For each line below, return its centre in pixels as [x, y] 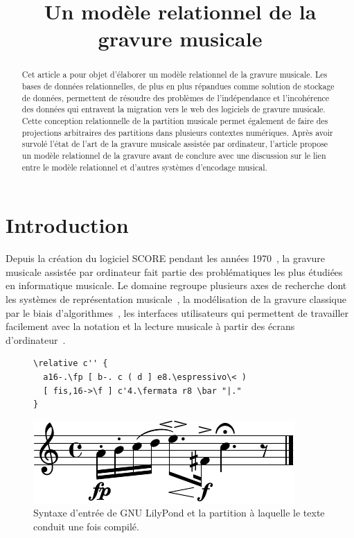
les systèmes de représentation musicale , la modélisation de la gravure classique [176, 298]
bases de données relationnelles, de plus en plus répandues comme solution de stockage [178, 86]
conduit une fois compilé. [86, 526]
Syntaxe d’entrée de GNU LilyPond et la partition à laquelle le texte [179, 513]
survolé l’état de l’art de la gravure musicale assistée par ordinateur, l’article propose [175, 144]
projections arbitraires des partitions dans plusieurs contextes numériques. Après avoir [177, 132]
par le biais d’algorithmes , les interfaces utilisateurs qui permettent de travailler [177, 312]
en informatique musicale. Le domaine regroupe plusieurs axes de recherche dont [176, 285]
